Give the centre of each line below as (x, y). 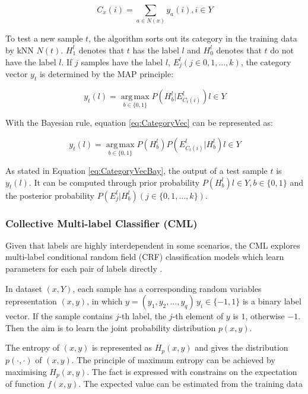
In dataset (24, 288)
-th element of (198, 316)
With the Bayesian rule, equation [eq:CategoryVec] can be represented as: (139, 123)
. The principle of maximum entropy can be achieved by (173, 359)
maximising (26, 371)
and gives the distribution (242, 347)
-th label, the (143, 316)
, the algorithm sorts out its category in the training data (193, 38)
